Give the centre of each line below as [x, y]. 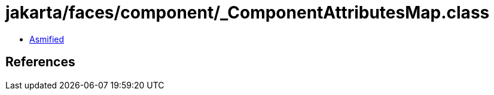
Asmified [47, 39]
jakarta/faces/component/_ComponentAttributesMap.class [248, 13]
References [40, 62]
